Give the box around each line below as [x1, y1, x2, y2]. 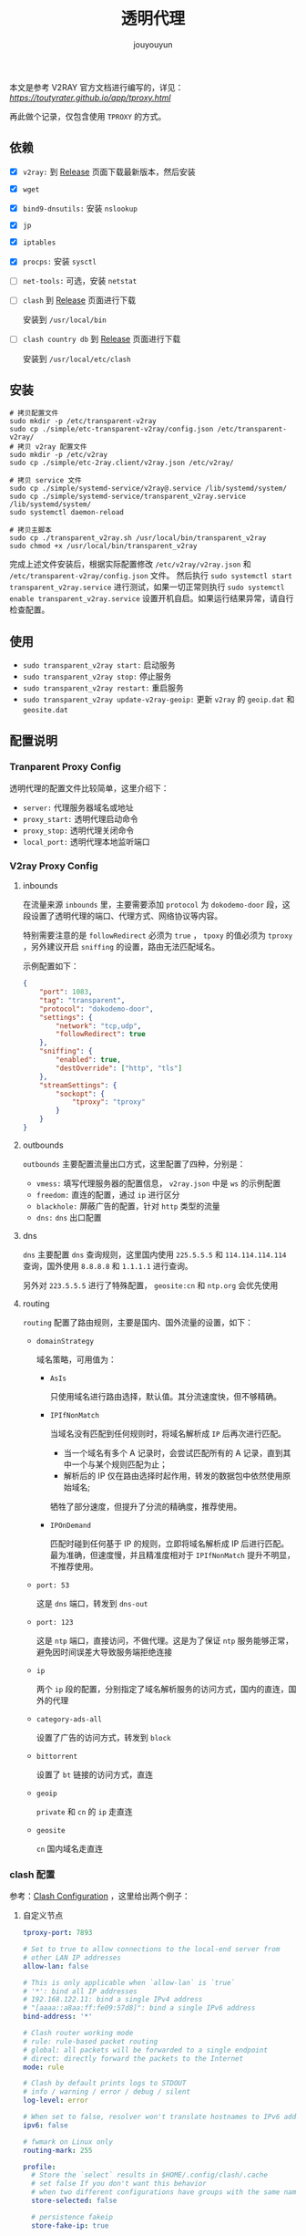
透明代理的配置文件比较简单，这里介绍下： [9, 782, 169, 794]
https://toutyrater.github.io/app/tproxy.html [9, 92, 171, 103]
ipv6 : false [22, 2120, 68, 2130]
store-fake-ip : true [31, 2220, 109, 2231]
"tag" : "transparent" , [39, 995, 126, 1004]
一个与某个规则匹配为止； [71, 1459, 168, 1470]
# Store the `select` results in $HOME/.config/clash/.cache [31, 2170, 269, 2180]
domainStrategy [36, 1336, 94, 1346]
